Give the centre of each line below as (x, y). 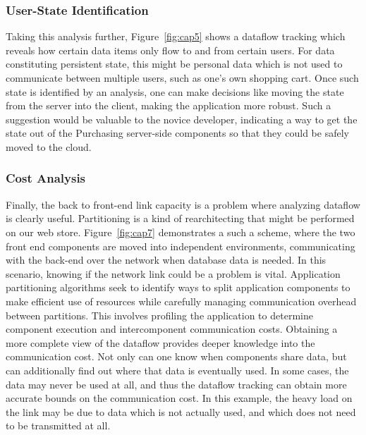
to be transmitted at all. (58, 425)
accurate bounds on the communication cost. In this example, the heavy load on (179, 398)
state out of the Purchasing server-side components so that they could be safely (177, 133)
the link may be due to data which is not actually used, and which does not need (181, 411)
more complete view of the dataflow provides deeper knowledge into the (160, 342)
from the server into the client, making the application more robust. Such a (169, 105)
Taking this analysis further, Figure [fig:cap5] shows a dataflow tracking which (176, 36)
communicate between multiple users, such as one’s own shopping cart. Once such (182, 78)
